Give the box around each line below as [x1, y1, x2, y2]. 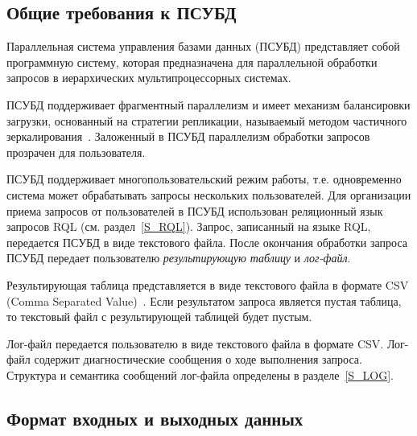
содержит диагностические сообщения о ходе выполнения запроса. [34, 351, 362, 368]
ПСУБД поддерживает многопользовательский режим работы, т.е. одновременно [6, 171, 402, 187]
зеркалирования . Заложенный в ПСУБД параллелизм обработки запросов [6, 128, 370, 145]
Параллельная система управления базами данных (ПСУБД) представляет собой [6, 38, 400, 55]
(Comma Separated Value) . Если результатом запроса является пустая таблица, [6, 292, 402, 309]
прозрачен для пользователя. [6, 143, 146, 160]
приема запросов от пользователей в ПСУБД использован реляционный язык [6, 202, 383, 219]
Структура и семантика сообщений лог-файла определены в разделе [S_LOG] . [6, 366, 394, 383]
